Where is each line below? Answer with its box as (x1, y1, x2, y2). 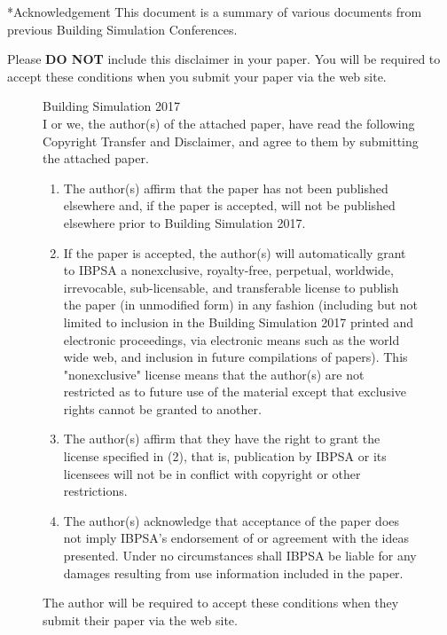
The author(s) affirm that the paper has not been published (63, 178, 388, 197)
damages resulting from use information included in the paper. (63, 563, 404, 582)
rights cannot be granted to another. (63, 399, 262, 418)
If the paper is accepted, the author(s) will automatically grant (63, 243, 406, 262)
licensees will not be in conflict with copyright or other (63, 464, 361, 482)
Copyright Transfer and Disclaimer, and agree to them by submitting (43, 131, 419, 150)
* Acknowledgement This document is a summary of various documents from (7, 3, 422, 20)
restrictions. (63, 482, 128, 500)
